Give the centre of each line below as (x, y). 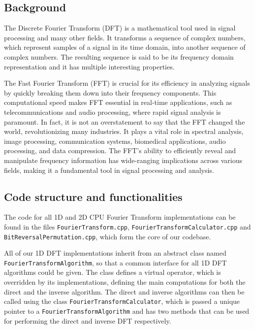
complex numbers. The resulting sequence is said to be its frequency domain (119, 56)
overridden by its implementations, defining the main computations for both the (125, 282)
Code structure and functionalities (93, 196)
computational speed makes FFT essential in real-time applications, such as (118, 102)
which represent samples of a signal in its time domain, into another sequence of (125, 47)
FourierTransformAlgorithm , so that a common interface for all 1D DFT (115, 262)
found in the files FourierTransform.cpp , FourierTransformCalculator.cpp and (127, 226)
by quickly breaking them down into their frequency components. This (110, 92)
